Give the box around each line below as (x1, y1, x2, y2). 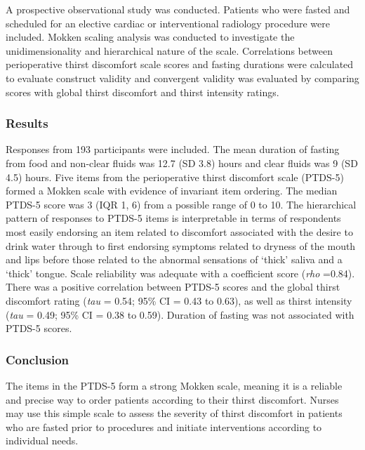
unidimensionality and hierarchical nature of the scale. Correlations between (6, 43, 333, 58)
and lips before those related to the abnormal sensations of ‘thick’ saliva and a (6, 252, 343, 267)
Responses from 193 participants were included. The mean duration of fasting (6, 142, 340, 157)
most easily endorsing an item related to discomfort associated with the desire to (6, 224, 353, 239)
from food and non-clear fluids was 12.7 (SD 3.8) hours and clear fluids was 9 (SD (6, 155, 358, 170)
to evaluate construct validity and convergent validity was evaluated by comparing (6, 70, 359, 85)
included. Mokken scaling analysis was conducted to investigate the (6, 29, 295, 44)
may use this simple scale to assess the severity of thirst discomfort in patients (6, 406, 343, 421)
